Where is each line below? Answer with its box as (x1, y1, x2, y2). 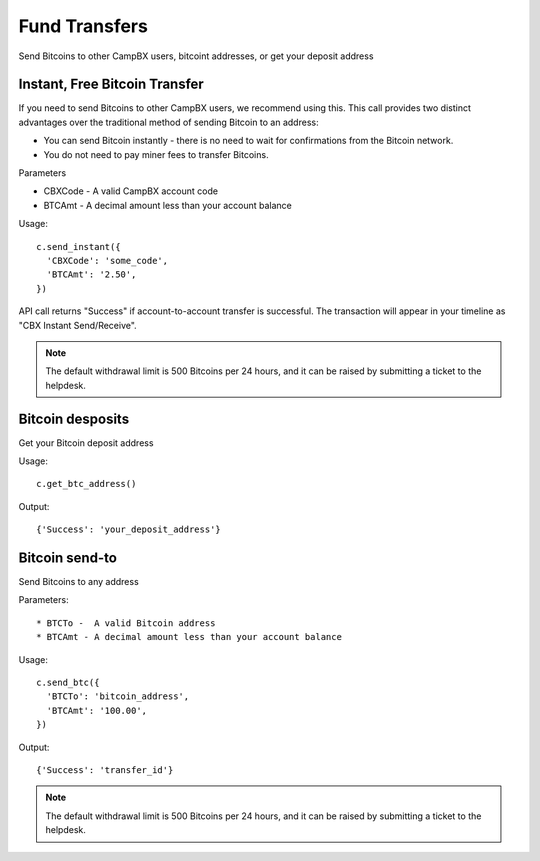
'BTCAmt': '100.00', (46, 705, 148, 716)
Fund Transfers (18, 15, 149, 37)
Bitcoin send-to (18, 549, 117, 566)
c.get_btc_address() (36, 478, 137, 490)
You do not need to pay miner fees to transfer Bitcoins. (43, 148, 269, 160)
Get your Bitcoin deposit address (18, 436, 154, 449)
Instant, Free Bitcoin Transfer (18, 76, 204, 93)
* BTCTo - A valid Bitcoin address (36, 617, 216, 629)
